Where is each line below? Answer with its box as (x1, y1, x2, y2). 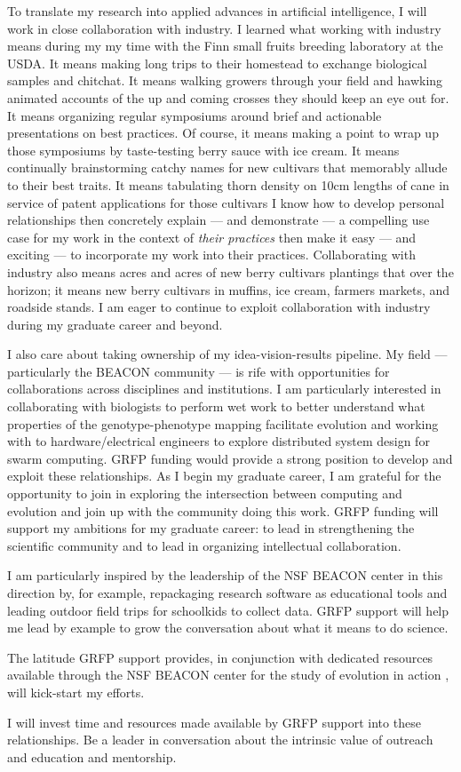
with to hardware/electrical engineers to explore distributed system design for (7, 432, 430, 450)
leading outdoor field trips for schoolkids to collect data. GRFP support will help (7, 601, 449, 619)
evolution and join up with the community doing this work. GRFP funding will (7, 501, 439, 520)
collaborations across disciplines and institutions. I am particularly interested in (7, 379, 441, 398)
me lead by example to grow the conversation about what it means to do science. (7, 618, 449, 637)
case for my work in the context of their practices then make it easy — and (7, 227, 417, 246)
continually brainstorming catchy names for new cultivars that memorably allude (7, 158, 448, 177)
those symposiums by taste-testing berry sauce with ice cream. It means (7, 140, 400, 159)
